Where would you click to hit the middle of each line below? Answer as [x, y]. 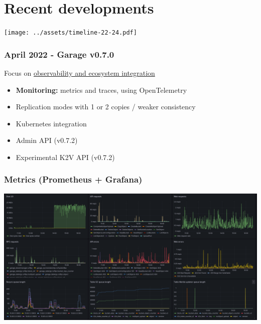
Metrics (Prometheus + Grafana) [73, 179]
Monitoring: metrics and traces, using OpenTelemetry [101, 90]
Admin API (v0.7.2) [47, 140]
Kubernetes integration [51, 123]
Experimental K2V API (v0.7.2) [65, 157]
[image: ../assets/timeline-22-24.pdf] [71, 33]
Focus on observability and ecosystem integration [80, 73]
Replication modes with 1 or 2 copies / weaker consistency [106, 107]
